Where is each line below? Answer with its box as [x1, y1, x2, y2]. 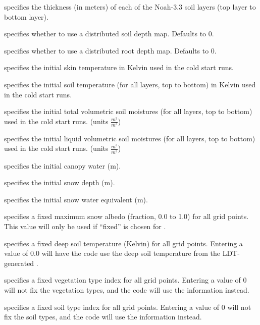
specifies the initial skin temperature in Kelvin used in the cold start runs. [4, 62, 234, 73]
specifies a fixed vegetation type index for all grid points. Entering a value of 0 [4, 275, 247, 285]
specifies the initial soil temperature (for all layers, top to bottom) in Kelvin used [4, 79, 256, 89]
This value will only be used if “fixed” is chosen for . [4, 221, 166, 231]
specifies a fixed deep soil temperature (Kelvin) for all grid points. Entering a [4, 238, 243, 248]
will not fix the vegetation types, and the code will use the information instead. [4, 284, 249, 295]
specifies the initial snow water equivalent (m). [4, 194, 148, 204]
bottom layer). [4, 11, 48, 22]
